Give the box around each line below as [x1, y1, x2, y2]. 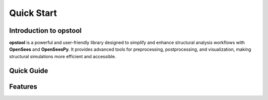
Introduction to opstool [9, 26, 82, 35]
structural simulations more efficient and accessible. [9, 53, 116, 59]
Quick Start [9, 7, 57, 18]
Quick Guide [9, 66, 48, 75]
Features [9, 82, 37, 91]
